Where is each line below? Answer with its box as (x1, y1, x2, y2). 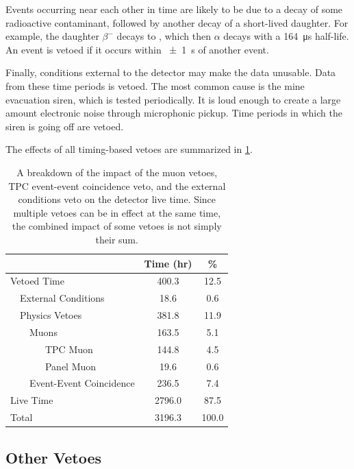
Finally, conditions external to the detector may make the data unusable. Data (5, 65, 336, 80)
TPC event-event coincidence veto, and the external (8, 178, 226, 193)
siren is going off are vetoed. (5, 119, 124, 133)
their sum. (95, 232, 138, 246)
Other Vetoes (5, 446, 102, 468)
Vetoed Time (10, 274, 64, 288)
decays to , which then (116, 29, 211, 43)
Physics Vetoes (20, 308, 82, 322)
